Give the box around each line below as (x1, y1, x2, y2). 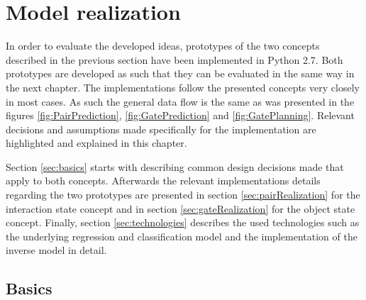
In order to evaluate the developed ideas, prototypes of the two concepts (6, 38, 320, 53)
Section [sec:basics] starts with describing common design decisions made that (6, 159, 344, 174)
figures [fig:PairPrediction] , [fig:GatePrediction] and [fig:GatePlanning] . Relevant (6, 108, 355, 123)
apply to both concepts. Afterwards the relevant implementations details (6, 173, 321, 188)
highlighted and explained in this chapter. (6, 135, 187, 150)
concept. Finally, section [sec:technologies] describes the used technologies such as (6, 215, 360, 230)
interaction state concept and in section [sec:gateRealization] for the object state (6, 201, 355, 216)
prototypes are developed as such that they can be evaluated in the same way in (6, 66, 355, 81)
